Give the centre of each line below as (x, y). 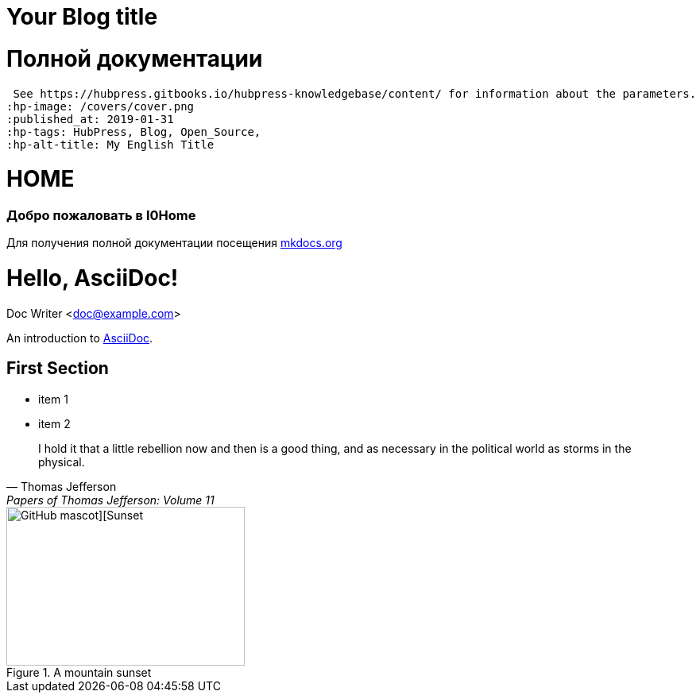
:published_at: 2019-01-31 (90, 119)
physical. (62, 461)
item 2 (54, 423)
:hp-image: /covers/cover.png (101, 106)
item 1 (53, 399)
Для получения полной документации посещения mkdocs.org (174, 243)
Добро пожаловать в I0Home (101, 215)
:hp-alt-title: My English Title (110, 144)
